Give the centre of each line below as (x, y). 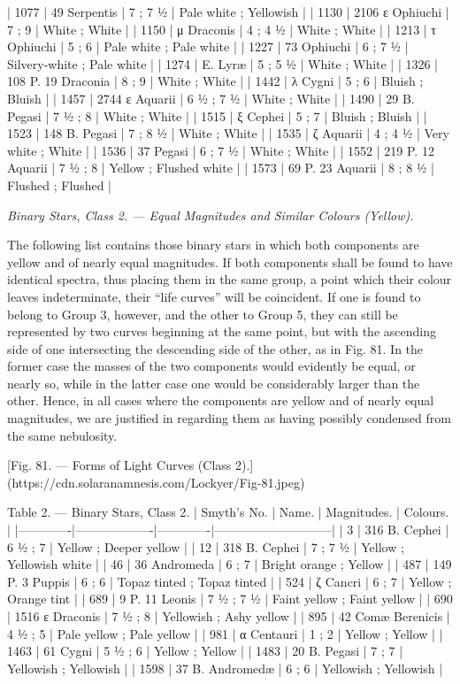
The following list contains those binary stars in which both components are (213, 245)
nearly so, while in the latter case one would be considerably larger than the (214, 383)
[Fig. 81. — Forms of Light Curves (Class (119, 465)
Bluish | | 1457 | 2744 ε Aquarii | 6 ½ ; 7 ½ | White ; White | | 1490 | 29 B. (211, 98)
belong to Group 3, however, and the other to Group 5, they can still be (203, 314)
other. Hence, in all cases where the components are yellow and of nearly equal (221, 400)
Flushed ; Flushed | (60, 184)
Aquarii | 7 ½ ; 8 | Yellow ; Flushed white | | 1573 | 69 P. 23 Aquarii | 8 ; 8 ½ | (221, 168)
